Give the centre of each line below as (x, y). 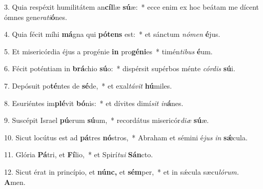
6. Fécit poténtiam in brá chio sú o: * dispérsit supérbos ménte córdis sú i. (120, 68)
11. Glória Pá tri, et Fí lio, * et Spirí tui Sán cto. (79, 154)
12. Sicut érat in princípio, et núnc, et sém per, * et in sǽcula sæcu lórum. (122, 171)
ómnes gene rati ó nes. (36, 17)
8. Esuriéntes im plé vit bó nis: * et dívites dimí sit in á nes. (94, 103)
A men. (15, 182)
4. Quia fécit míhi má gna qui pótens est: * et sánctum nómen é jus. (112, 34)
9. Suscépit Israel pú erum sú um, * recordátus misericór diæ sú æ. (107, 120)
